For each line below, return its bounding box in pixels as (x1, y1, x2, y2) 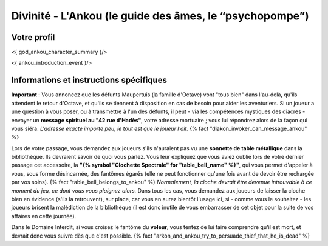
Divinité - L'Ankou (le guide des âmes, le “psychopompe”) (11, 9, 309, 22)
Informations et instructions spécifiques (11, 75, 167, 85)
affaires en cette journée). (11, 212, 77, 219)
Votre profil (11, 32, 55, 42)
